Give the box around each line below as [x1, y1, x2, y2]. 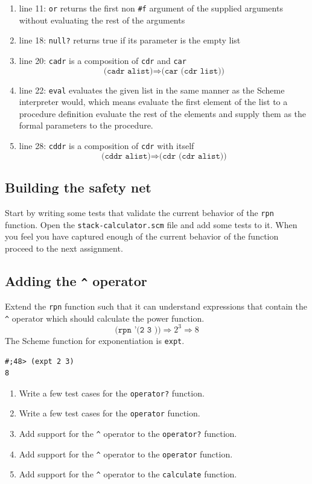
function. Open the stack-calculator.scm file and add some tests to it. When [5, 218, 298, 231]
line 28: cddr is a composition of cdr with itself [19, 139, 194, 151]
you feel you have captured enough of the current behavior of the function [5, 230, 279, 243]
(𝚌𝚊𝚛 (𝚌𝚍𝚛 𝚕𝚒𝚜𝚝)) [161, 66, 225, 75]
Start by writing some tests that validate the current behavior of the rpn [5, 206, 274, 218]
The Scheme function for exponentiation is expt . [5, 334, 185, 346]
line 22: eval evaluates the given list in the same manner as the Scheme [19, 83, 285, 96]
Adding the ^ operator [5, 271, 147, 290]
